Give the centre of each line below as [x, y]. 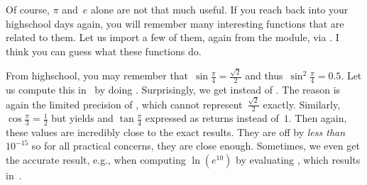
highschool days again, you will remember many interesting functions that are [175, 23]
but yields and [82, 118]
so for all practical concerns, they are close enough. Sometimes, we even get [196, 146]
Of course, [28, 9]
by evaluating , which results [298, 160]
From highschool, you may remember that [97, 75]
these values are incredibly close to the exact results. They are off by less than [176, 131]
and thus [264, 75]
